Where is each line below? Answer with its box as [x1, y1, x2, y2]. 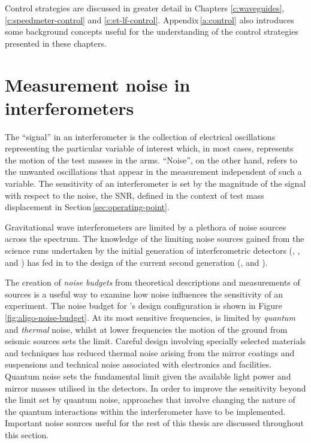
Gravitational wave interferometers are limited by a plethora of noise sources [5, 220, 286, 233]
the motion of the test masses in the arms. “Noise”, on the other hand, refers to [5, 153, 297, 166]
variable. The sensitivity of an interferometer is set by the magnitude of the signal [5, 177, 306, 190]
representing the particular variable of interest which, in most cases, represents [5, 142, 294, 154]
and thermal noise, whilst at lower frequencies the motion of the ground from [5, 323, 288, 335]
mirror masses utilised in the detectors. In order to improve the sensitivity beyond [5, 381, 306, 394]
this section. [5, 428, 49, 441]
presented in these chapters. [5, 37, 107, 49]
